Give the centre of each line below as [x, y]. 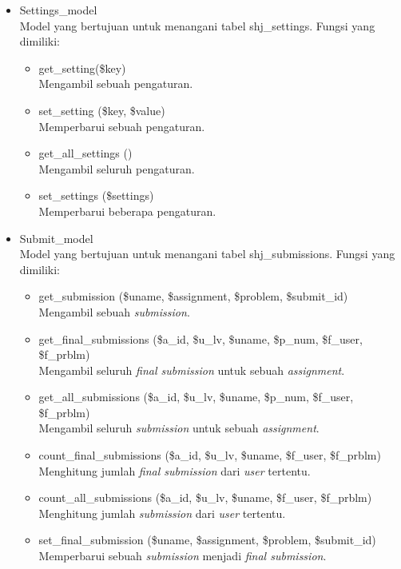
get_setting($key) [82, 68]
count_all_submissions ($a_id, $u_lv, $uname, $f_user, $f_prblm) [205, 497]
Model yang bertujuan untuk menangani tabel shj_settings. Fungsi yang [197, 25]
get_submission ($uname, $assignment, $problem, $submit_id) [193, 296]
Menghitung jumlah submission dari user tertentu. [162, 513]
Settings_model [58, 10]
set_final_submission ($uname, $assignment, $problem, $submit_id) [207, 540]
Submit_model [56, 238]
